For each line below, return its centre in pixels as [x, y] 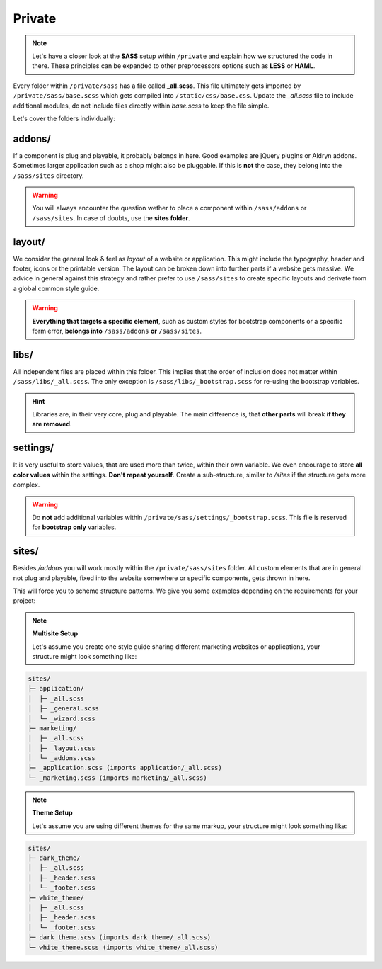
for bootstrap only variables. [74, 527]
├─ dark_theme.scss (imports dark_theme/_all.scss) [120, 937]
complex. [27, 484]
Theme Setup [53, 813]
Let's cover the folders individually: [64, 118]
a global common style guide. [56, 288]
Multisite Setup [55, 633]
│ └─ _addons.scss [62, 758]
